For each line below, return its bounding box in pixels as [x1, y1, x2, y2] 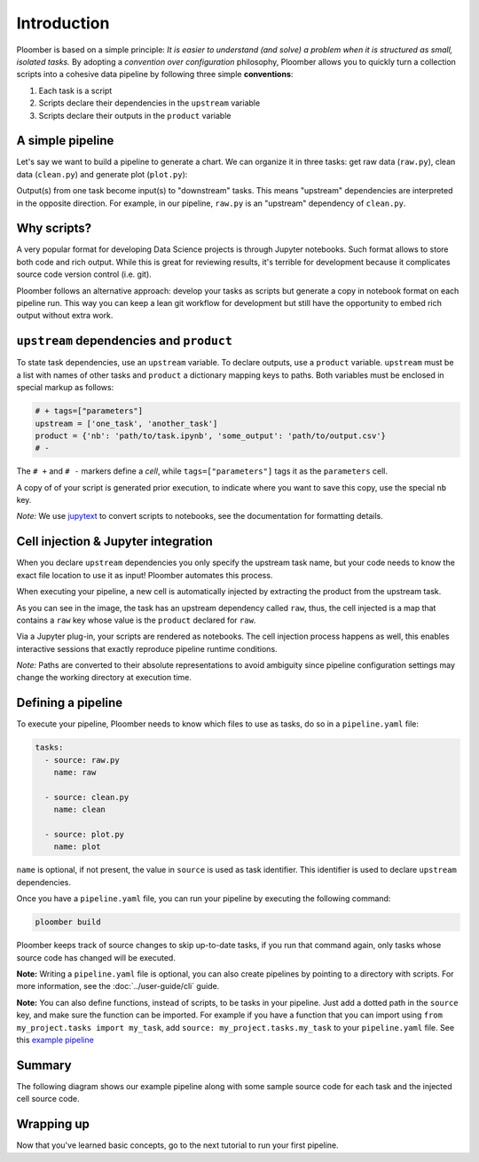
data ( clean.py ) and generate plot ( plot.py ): [16, 169, 188, 179]
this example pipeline [16, 1034, 95, 1045]
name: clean [53, 805, 106, 815]
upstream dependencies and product [16, 334, 232, 349]
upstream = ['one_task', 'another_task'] [35, 418, 218, 428]
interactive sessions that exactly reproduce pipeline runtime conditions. [16, 643, 279, 654]
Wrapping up [16, 1117, 90, 1132]
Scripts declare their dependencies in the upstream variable [38, 98, 261, 108]
